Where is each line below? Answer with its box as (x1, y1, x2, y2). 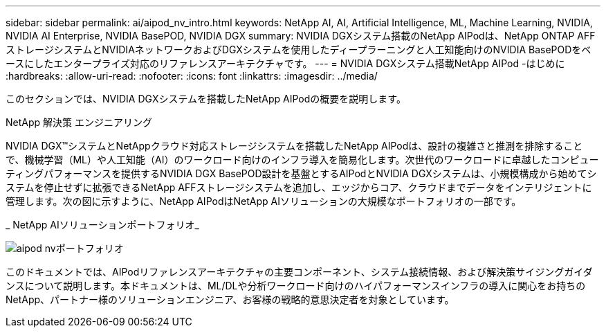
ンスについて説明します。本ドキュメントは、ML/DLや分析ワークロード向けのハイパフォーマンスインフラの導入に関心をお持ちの (6, 280, 586, 291)
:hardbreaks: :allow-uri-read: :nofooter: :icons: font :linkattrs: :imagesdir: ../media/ (6, 70, 378, 82)
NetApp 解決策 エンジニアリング (6, 116, 152, 128)
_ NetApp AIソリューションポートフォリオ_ (6, 219, 199, 231)
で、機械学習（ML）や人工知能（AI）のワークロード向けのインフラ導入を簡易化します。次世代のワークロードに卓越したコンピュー (6, 154, 599, 165)
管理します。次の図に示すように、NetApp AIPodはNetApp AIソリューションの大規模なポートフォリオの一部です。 (6, 195, 522, 207)
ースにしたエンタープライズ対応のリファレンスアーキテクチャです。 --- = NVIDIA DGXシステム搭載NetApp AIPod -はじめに (6, 57, 565, 69)
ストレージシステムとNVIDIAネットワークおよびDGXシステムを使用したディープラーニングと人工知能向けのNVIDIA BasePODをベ (6, 44, 591, 55)
